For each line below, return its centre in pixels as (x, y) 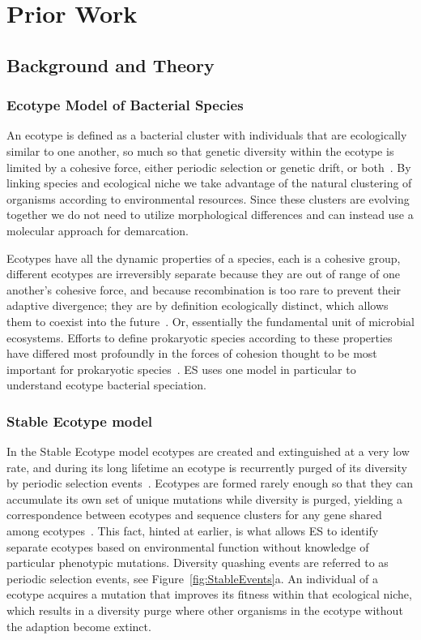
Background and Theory (111, 64)
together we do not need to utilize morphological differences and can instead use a (210, 215)
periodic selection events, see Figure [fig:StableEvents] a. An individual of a (192, 578)
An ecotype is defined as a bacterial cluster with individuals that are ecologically (207, 135)
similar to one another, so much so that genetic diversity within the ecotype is (200, 150)
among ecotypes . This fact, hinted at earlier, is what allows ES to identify (193, 531)
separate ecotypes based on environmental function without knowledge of (188, 546)
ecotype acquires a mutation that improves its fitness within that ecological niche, (209, 594)
